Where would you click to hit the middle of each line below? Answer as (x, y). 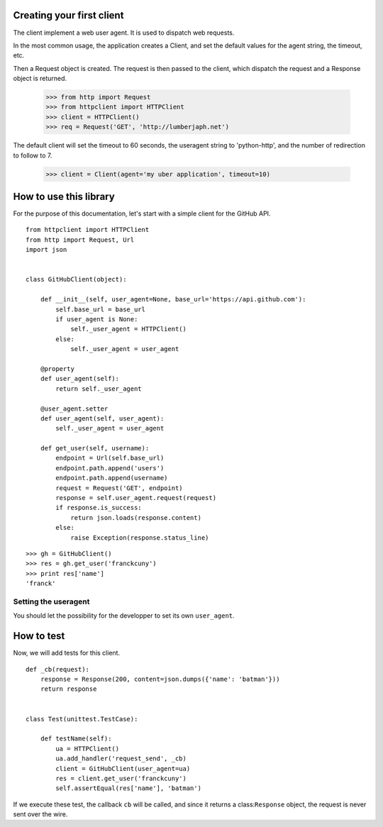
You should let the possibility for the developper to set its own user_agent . (124, 616)
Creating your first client (68, 15)
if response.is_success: (99, 508)
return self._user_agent (99, 389)
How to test (39, 636)
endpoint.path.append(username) (112, 478)
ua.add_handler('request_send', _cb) (121, 759)
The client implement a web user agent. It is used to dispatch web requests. (124, 33)
